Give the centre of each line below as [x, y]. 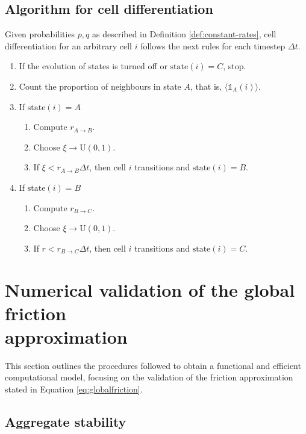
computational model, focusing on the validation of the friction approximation [149, 377]
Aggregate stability [66, 421]
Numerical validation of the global [150, 289]
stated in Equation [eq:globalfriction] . [74, 389]
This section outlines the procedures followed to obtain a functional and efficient [153, 365]
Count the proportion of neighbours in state [100, 86]
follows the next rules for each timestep [213, 45]
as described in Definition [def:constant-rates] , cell [184, 34]
